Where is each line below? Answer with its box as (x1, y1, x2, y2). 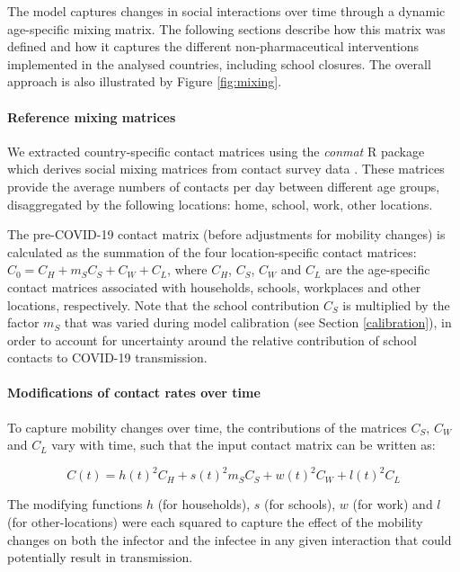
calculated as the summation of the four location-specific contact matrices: (7, 242, 417, 261)
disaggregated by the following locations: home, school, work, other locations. (7, 194, 433, 213)
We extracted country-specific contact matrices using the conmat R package (7, 141, 425, 160)
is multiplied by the (342, 295, 450, 314)
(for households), (157, 495, 251, 514)
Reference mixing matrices (7, 107, 176, 126)
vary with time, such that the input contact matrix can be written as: (51, 435, 436, 454)
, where (167, 260, 208, 279)
